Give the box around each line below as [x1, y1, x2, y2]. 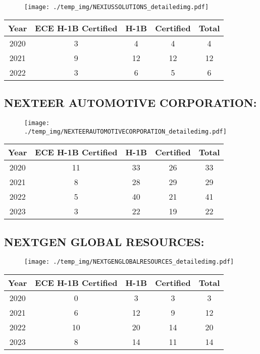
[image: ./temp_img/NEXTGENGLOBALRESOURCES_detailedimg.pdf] [24, 258, 234, 266]
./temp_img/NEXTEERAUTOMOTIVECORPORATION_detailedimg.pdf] [24, 128, 227, 135]
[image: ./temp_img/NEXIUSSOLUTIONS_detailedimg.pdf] [24, 4, 209, 11]
